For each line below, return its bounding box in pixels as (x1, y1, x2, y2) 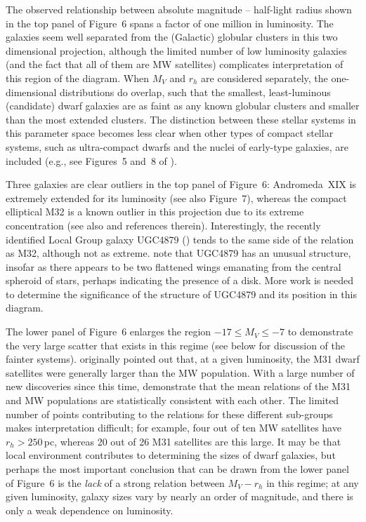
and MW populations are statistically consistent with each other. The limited (6, 393, 339, 408)
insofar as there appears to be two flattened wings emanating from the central (6, 259, 341, 274)
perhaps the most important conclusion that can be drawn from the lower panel (6, 462, 349, 476)
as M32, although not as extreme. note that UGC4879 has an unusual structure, (6, 246, 351, 260)
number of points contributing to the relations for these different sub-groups (6, 406, 333, 421)
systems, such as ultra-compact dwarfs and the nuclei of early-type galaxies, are (6, 139, 348, 154)
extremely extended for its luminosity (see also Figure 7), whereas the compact (6, 190, 347, 205)
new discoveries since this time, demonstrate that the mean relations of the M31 (6, 379, 351, 394)
